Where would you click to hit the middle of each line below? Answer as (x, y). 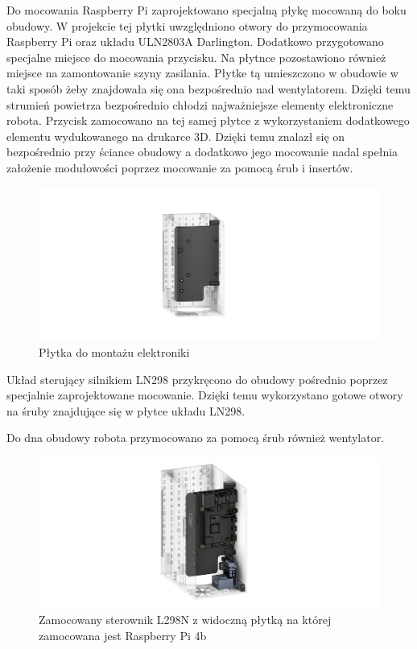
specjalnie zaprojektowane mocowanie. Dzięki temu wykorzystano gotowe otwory (205, 395)
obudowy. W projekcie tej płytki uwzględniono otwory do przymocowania (187, 25)
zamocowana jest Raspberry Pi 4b (123, 635)
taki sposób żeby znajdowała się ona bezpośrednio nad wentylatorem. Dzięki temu (208, 88)
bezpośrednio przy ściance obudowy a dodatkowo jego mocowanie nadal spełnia (202, 152)
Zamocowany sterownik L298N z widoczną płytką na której (185, 620)
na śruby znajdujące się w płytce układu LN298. (126, 410)
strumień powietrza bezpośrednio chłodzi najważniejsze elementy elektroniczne (200, 104)
